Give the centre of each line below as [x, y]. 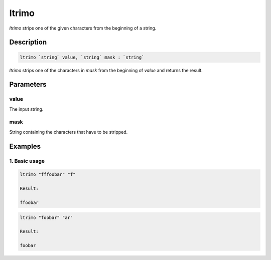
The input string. [26, 109]
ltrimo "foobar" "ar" [46, 217]
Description [28, 42]
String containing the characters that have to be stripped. [69, 132]
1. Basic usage [27, 161]
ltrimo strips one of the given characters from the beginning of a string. [83, 28]
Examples [25, 146]
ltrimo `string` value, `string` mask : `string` [82, 57]
